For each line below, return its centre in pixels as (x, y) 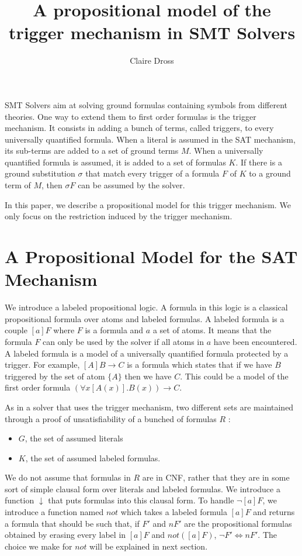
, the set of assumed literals (74, 438)
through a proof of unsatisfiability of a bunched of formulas (111, 418)
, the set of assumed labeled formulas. (93, 457)
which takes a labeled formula (174, 512)
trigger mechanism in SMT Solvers (152, 32)
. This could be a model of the (234, 376)
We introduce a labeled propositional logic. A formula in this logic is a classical (146, 307)
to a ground (270, 173)
